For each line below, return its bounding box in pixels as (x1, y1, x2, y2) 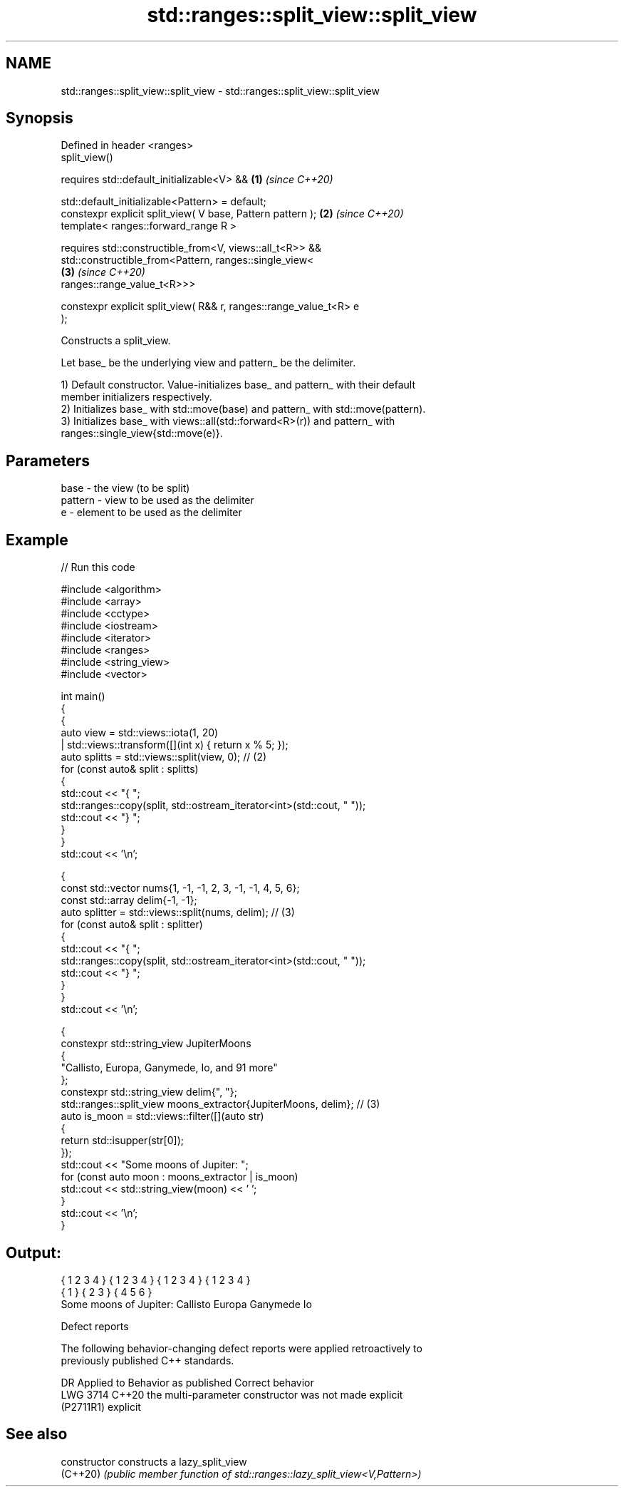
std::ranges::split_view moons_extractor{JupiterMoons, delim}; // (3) (61, 1098, 380, 1111)
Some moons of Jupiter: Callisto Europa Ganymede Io (61, 1297, 312, 1310)
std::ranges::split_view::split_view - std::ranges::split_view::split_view (61, 84, 380, 97)
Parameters (6, 451, 90, 470)
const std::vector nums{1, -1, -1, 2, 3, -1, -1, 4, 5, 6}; (61, 882, 300, 895)
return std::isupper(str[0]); (61, 1134, 184, 1147)
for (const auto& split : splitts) (61, 763, 199, 776)
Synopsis (6, 109, 73, 128)
